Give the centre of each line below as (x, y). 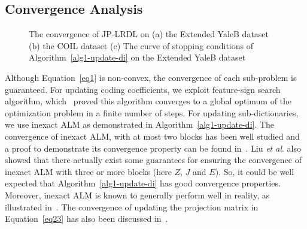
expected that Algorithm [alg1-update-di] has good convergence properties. (143, 183)
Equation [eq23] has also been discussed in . (86, 219)
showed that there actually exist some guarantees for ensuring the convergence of (153, 160)
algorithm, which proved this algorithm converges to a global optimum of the (148, 101)
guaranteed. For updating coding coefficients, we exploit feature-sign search (143, 89)
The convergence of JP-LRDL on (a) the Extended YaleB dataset (149, 34)
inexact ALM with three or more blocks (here (88, 171)
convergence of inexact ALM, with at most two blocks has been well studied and (152, 136)
